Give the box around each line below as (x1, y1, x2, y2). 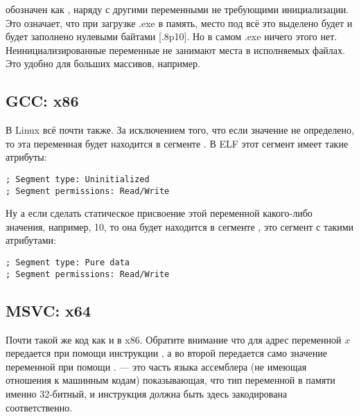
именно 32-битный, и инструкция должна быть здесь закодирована (6, 386, 288, 400)
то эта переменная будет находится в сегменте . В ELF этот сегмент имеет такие (6, 136, 349, 150)
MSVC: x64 (6, 299, 91, 321)
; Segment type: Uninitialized (6, 174, 150, 184)
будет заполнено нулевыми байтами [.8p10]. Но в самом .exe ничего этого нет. (6, 29, 338, 44)
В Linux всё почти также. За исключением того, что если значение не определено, (6, 123, 354, 137)
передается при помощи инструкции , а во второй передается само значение (6, 346, 327, 360)
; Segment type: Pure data (6, 258, 130, 268)
